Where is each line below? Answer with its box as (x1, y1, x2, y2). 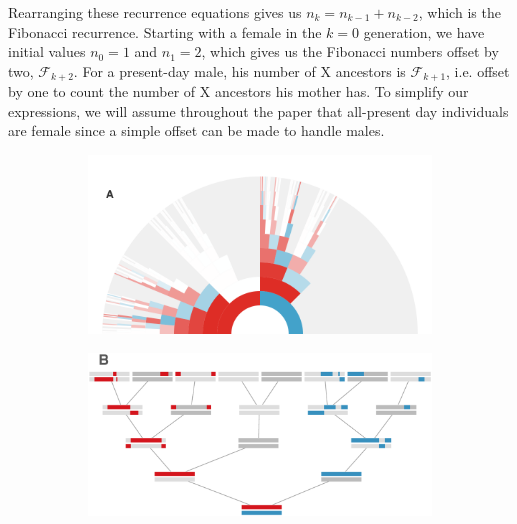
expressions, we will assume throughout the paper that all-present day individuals (8, 100, 509, 121)
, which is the (418, 2, 501, 22)
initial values (8, 41, 86, 62)
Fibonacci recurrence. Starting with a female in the (8, 21, 322, 42)
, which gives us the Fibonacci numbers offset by (201, 41, 499, 62)
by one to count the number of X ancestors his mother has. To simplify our (8, 81, 469, 102)
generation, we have (363, 21, 485, 42)
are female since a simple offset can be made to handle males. (8, 120, 385, 141)
